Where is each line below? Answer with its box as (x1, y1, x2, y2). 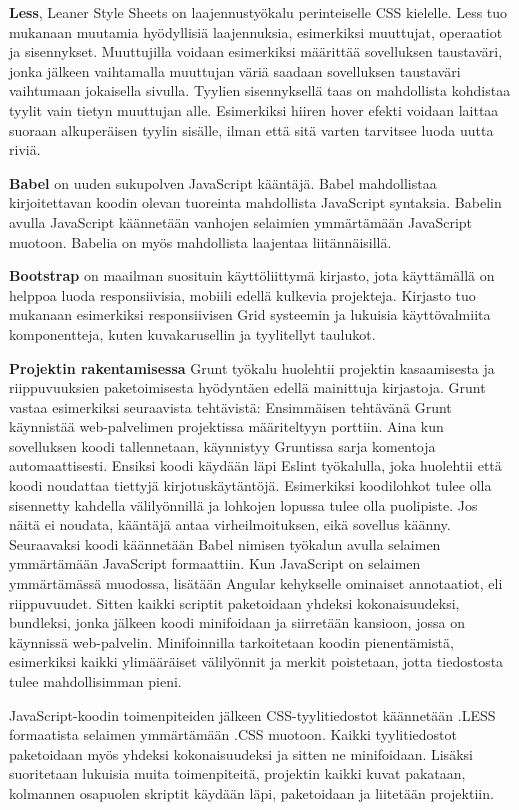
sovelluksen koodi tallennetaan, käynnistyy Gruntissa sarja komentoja (9, 435, 436, 456)
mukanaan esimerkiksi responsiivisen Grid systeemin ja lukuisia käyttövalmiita (9, 304, 491, 325)
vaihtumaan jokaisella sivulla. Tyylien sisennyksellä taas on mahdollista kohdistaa (9, 80, 511, 101)
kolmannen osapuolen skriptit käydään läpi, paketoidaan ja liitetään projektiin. (9, 782, 494, 803)
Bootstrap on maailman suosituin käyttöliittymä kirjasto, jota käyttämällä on (9, 265, 495, 286)
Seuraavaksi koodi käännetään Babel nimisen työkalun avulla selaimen (9, 533, 441, 554)
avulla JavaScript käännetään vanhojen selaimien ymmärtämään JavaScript (9, 211, 473, 232)
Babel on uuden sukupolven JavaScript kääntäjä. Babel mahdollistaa (9, 172, 437, 193)
